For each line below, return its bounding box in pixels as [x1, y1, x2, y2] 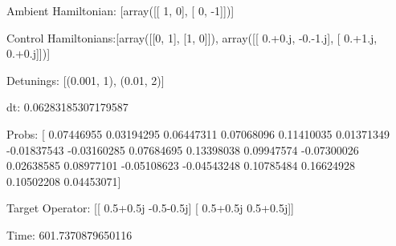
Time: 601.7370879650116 [6, 226, 133, 243]
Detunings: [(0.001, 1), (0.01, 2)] [6, 71, 165, 88]
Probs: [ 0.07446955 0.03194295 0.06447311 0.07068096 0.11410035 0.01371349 [6, 125, 390, 142]
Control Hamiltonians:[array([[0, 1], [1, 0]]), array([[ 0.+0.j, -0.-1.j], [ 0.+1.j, [6, 29, 378, 46]
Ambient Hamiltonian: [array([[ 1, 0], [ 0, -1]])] [6, 2, 235, 18]
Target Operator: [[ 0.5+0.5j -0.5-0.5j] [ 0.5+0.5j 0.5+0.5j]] [6, 200, 294, 216]
